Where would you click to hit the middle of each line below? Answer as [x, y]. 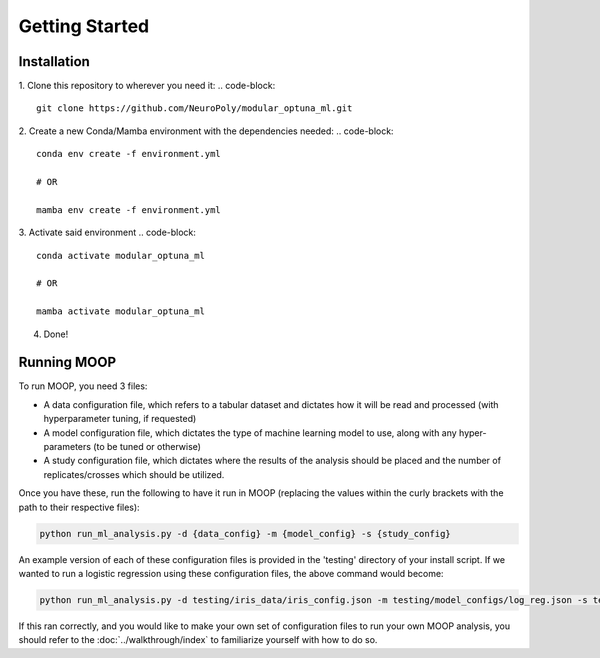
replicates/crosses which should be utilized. [134, 474]
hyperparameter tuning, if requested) [120, 419]
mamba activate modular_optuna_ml [120, 311]
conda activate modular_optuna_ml [120, 255]
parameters [67, 446]
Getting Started [84, 26]
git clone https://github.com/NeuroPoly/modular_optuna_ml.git [194, 108]
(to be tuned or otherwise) [147, 446]
